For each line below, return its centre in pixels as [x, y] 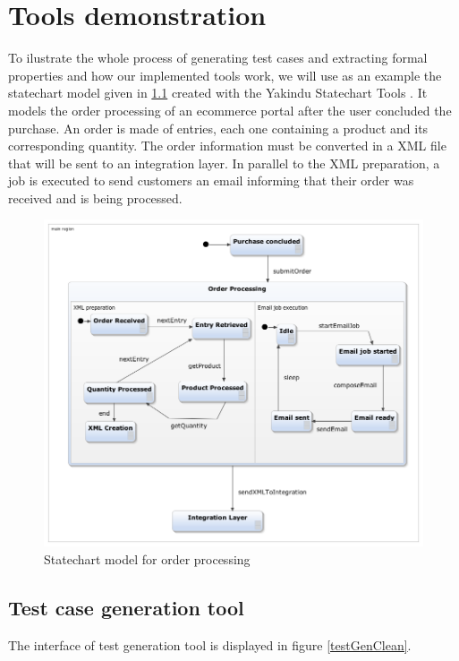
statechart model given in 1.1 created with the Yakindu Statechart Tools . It [218, 93]
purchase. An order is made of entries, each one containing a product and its [218, 128]
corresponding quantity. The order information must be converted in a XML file [227, 146]
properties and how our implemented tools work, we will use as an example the [225, 75]
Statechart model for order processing [147, 558]
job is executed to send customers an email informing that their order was [211, 180]
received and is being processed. [95, 197]
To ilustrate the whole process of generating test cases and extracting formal [218, 58]
